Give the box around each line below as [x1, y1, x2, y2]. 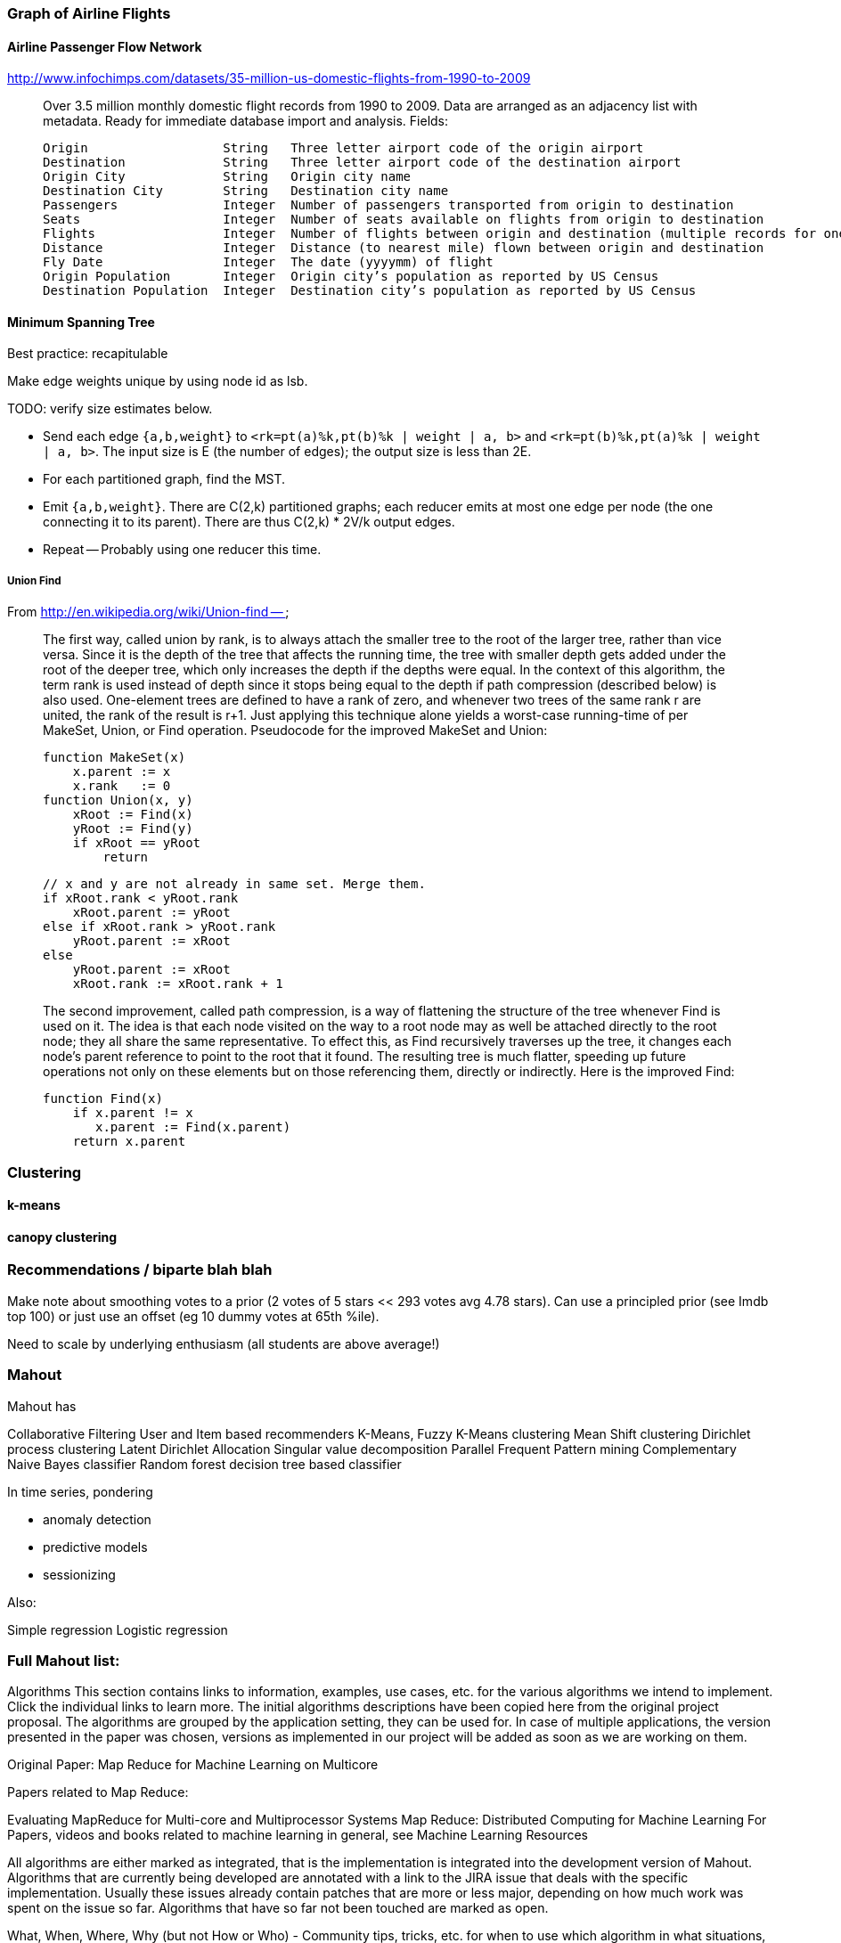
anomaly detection [43, 1511, 151, 1527]
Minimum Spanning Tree [7, 314, 155, 330]
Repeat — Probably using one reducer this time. [43, 542, 322, 558]
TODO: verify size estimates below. [7, 401, 213, 417]
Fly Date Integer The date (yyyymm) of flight [43, 255, 494, 270]
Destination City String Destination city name [43, 184, 449, 199]
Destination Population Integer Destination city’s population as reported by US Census [43, 283, 697, 298]
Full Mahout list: [7, 1651, 120, 1670]
